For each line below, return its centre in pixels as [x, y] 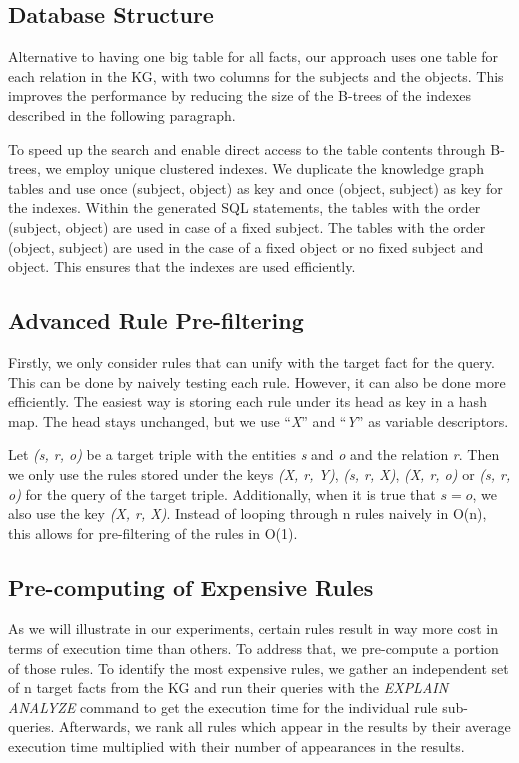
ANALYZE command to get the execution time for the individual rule [223, 706]
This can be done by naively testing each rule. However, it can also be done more [257, 381]
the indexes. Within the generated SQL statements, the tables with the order [244, 207]
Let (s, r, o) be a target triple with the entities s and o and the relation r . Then [254, 454]
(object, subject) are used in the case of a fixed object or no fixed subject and [246, 246]
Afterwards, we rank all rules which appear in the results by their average [285, 726]
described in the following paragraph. [122, 114]
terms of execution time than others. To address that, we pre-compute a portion [253, 648]
